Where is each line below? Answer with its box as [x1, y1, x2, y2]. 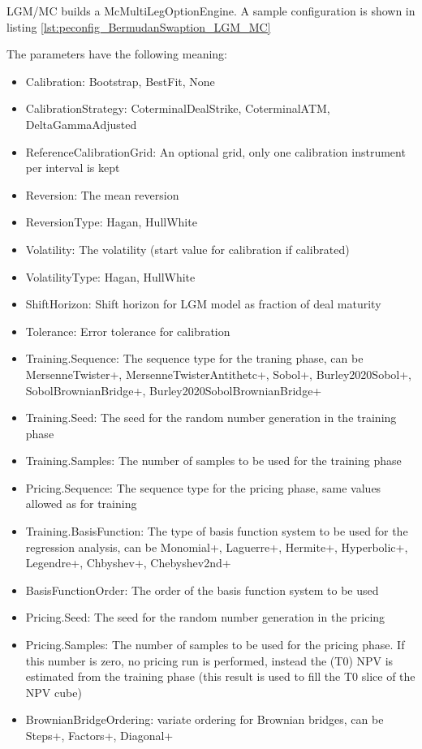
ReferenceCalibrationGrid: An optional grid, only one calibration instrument [25, 143, 406, 160]
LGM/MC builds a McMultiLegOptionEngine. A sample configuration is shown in [6, 2, 416, 19]
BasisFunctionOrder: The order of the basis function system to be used [25, 581, 379, 598]
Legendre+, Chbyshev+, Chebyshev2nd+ [25, 554, 231, 571]
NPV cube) [25, 683, 82, 700]
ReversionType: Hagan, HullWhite [25, 213, 197, 230]
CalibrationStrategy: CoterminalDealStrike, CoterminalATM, [25, 100, 330, 117]
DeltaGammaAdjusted [25, 115, 137, 132]
